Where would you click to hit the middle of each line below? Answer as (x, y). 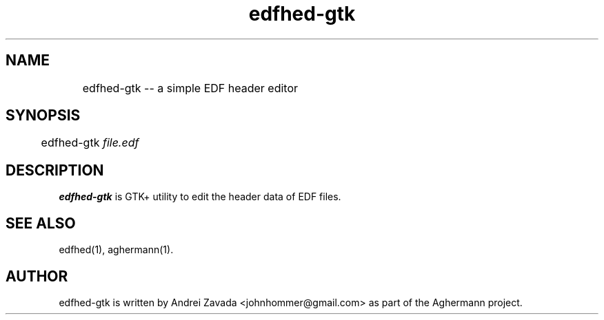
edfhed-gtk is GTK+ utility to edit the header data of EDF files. (200, 197)
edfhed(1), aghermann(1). (116, 250)
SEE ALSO (41, 223)
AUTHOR (37, 276)
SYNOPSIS (43, 116)
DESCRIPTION (55, 170)
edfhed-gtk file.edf (90, 143)
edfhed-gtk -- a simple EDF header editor (190, 88)
